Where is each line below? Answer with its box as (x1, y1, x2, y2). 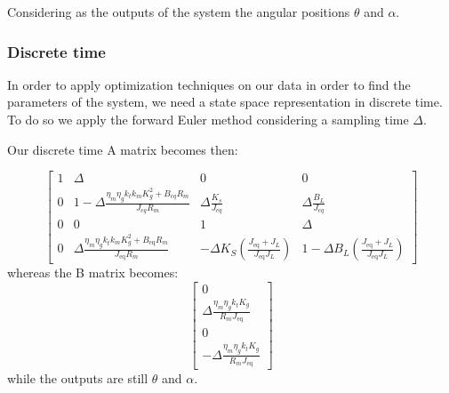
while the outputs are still (7, 368, 148, 387)
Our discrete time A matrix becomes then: (7, 140, 238, 158)
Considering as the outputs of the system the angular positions (7, 3, 350, 20)
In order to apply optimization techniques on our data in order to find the (7, 75, 411, 93)
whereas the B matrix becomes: (7, 263, 179, 282)
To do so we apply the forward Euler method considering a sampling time (7, 110, 409, 128)
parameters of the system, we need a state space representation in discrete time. (7, 92, 443, 111)
